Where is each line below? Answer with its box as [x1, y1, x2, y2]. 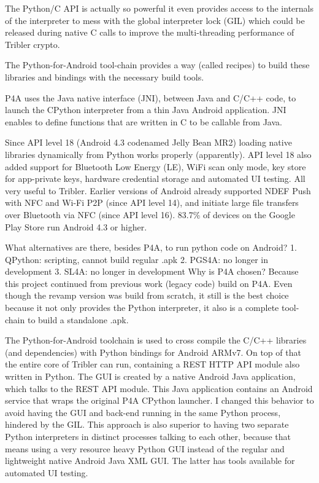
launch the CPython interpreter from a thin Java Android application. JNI [5, 103, 286, 116]
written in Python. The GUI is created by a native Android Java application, [5, 370, 296, 383]
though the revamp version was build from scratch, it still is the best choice [5, 289, 289, 302]
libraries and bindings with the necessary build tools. [5, 70, 204, 83]
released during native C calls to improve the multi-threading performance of [5, 26, 294, 39]
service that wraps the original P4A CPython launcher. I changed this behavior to [5, 394, 314, 407]
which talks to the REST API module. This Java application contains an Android [5, 382, 313, 395]
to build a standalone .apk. [27, 313, 129, 326]
